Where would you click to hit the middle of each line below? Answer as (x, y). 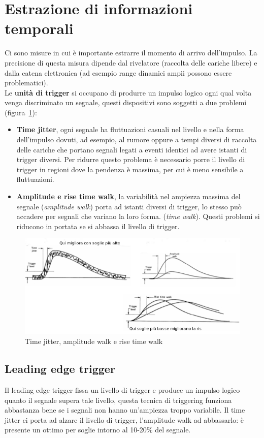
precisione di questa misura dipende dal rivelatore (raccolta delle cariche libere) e (131, 62)
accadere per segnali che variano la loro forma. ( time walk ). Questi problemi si (138, 216)
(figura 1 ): (21, 112)
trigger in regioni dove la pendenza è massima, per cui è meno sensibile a (130, 169)
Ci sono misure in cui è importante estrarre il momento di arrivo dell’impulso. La (131, 53)
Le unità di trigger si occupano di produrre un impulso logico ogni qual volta (128, 92)
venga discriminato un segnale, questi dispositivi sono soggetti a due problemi (126, 102)
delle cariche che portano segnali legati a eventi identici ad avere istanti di (132, 149)
